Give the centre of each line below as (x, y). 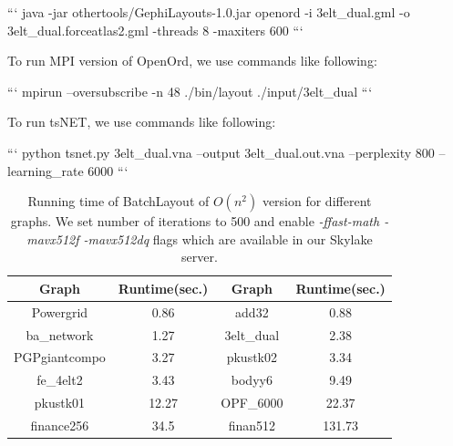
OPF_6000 (252, 403)
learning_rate (46, 170)
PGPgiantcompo (60, 357)
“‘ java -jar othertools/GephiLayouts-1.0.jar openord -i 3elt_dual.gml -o (209, 12)
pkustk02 (252, 357)
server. (200, 257)
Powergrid (60, 311)
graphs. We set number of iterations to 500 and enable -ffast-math (195, 221)
